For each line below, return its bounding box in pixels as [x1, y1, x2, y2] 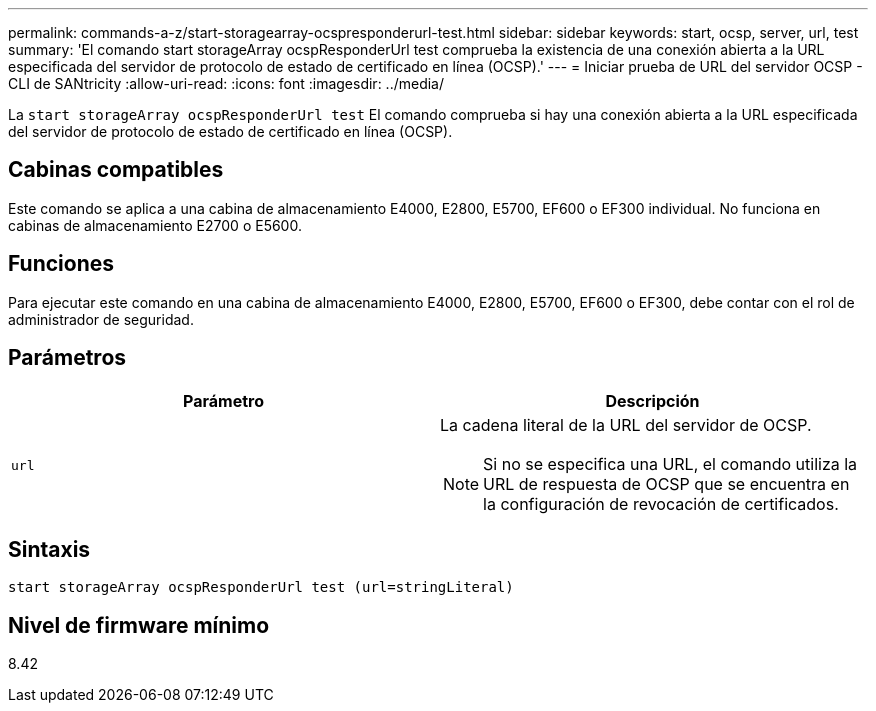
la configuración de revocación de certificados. [483, 493, 839, 514]
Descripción [605, 390, 700, 411]
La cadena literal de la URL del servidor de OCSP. [440, 414, 812, 435]
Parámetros [8, 345, 127, 371]
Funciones [8, 251, 115, 277]
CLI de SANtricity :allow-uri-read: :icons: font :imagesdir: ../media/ [8, 75, 445, 92]
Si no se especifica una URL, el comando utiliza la [483, 453, 858, 474]
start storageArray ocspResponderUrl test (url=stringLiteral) [8, 579, 514, 596]
